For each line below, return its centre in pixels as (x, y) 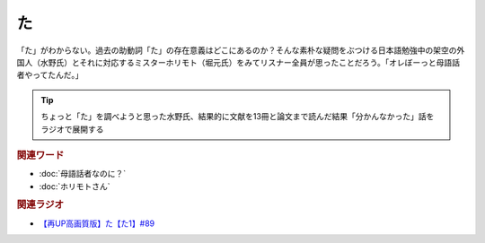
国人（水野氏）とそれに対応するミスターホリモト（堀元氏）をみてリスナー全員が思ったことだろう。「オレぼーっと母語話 (238, 62)
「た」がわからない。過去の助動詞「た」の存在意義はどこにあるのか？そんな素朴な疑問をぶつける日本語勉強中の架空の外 (241, 50)
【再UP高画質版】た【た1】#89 (97, 223)
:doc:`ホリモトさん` (75, 186)
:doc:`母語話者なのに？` (83, 174)
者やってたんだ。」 (50, 75)
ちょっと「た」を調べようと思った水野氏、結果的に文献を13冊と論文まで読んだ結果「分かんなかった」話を (238, 117)
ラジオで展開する (72, 129)
